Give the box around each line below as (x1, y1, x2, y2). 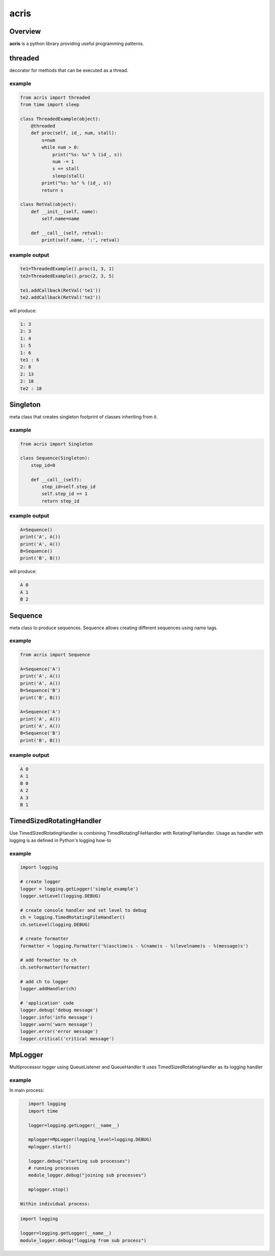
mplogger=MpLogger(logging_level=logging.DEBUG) (28, 1137, 152, 1142)
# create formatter (20, 936, 69, 942)
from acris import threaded (20, 94, 90, 100)
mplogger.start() (28, 1144, 71, 1149)
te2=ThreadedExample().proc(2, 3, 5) (20, 273, 115, 279)
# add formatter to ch (20, 957, 77, 963)
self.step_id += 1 (41, 491, 88, 497)
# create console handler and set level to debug (20, 907, 147, 913)
